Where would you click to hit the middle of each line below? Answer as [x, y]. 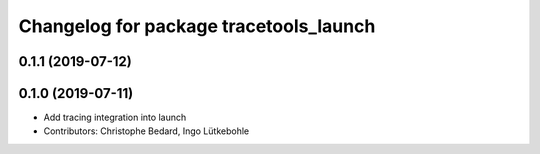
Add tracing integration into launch [115, 117]
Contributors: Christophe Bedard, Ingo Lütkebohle [146, 131]
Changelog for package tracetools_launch [197, 26]
